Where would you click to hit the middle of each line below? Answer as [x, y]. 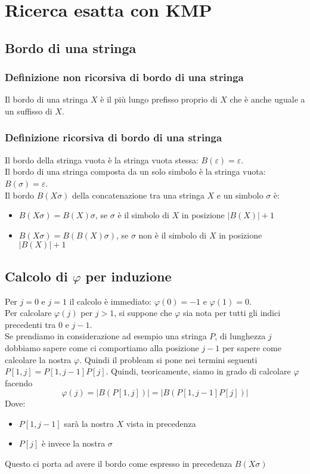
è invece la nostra [73, 443]
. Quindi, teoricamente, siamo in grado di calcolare [198, 371]
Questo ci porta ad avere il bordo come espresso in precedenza [119, 464]
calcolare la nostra [38, 359]
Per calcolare [28, 313]
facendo [19, 382]
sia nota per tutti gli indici [232, 313]
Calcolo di [36, 276]
